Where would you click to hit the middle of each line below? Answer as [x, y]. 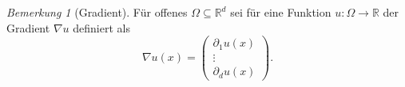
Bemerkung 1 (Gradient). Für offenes [97, 12]
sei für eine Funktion [281, 12]
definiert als [101, 27]
